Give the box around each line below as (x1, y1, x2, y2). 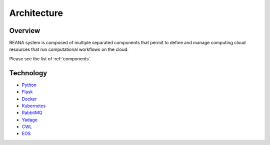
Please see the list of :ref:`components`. (9, 55, 92, 62)
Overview (9, 26, 40, 35)
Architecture (9, 7, 63, 18)
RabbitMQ (21, 110, 42, 116)
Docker (21, 96, 37, 102)
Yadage (21, 117, 37, 123)
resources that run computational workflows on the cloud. (9, 46, 129, 52)
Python (21, 82, 37, 88)
